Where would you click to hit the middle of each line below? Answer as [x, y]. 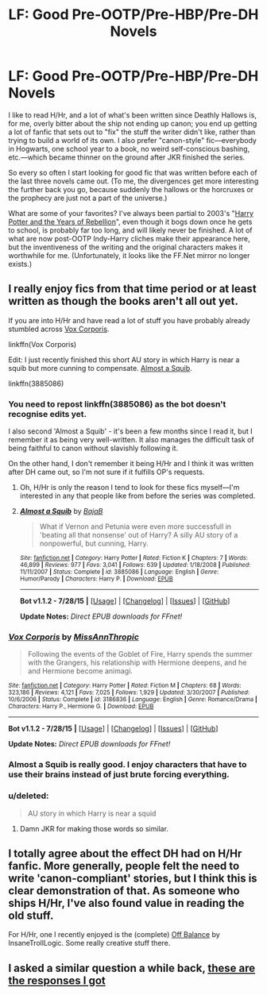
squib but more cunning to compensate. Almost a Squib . [100, 368]
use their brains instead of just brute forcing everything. [119, 774]
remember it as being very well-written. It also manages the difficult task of [131, 440]
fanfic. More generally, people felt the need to [124, 866]
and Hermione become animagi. [80, 671]
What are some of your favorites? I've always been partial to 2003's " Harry [131, 213]
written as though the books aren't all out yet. [123, 301]
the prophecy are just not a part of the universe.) [88, 198]
